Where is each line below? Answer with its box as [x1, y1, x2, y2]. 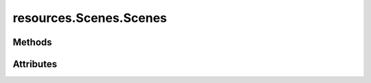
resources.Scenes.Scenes [12, 10, 168, 25]
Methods [12, 36, 52, 48]
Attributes [12, 58, 58, 70]
